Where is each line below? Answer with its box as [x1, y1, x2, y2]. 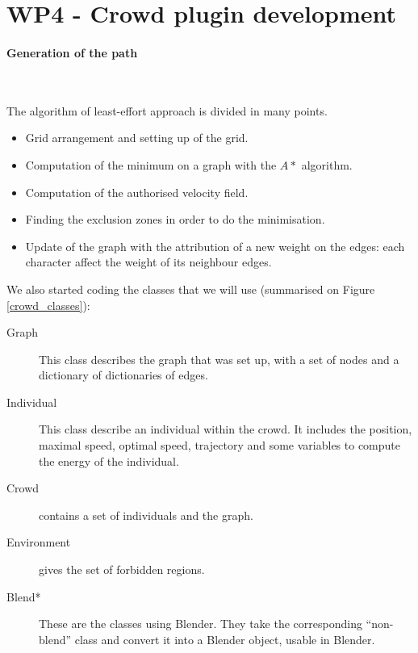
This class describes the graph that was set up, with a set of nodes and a [39, 350, 399, 367]
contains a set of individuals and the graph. [39, 506, 253, 523]
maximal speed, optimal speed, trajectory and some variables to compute [39, 437, 401, 454]
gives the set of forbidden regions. [39, 561, 205, 578]
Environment [6, 534, 71, 550]
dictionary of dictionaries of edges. [39, 366, 208, 383]
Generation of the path [6, 44, 138, 61]
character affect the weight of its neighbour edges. [25, 253, 272, 270]
